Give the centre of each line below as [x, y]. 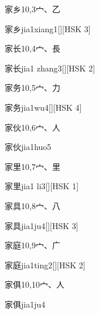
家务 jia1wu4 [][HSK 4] [43, 107]
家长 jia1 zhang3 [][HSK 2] [50, 68]
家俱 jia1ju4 [25, 304]
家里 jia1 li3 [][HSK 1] [42, 186]
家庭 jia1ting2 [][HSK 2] [45, 264]
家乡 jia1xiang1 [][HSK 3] [48, 28]
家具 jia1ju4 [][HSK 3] [42, 225]
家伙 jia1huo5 [28, 147]
